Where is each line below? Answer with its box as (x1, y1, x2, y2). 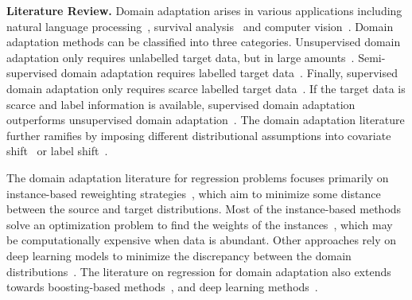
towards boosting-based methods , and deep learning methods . (6, 279, 318, 295)
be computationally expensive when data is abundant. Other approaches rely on (6, 232, 396, 248)
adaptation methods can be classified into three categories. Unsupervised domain (6, 33, 401, 50)
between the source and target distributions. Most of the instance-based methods (6, 201, 402, 217)
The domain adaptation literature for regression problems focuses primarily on (6, 169, 389, 185)
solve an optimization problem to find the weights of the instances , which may (6, 216, 393, 232)
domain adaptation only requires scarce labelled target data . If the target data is (6, 80, 406, 96)
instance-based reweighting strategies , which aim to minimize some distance (6, 185, 381, 201)
